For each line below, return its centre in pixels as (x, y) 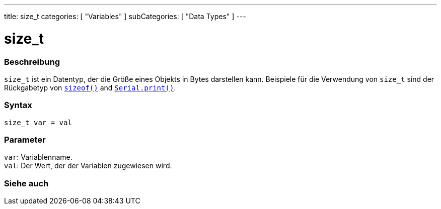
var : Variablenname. (38, 157)
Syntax (18, 105)
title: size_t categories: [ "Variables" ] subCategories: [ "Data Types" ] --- (125, 16)
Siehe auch (26, 183)
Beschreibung (32, 62)
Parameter (25, 140)
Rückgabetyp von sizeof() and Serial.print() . (90, 87)
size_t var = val (38, 122)
